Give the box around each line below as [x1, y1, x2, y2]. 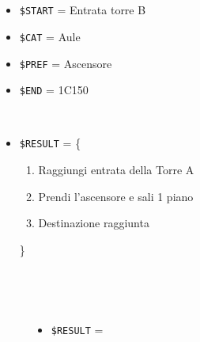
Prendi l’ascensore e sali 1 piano [38, 188, 194, 204]
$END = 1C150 [19, 82, 89, 98]
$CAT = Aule [19, 28, 81, 44]
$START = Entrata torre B [19, 2, 146, 18]
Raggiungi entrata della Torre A [38, 161, 194, 178]
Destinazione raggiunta [38, 215, 149, 231]
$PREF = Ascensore [19, 55, 112, 71]
